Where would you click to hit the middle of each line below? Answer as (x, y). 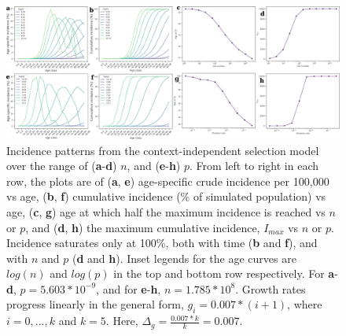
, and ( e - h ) (154, 166)
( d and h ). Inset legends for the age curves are (184, 258)
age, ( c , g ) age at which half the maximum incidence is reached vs (166, 211)
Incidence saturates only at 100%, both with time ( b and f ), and (162, 243)
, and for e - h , (129, 288)
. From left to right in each (254, 166)
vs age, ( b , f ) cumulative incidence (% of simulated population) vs (166, 196)
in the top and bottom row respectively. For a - (226, 273)
